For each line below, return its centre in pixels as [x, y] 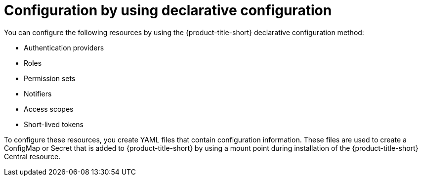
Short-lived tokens [54, 124]
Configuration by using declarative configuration [168, 10]
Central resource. [32, 156]
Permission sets [50, 78]
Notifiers [38, 93]
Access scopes [49, 109]
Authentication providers [64, 47]
